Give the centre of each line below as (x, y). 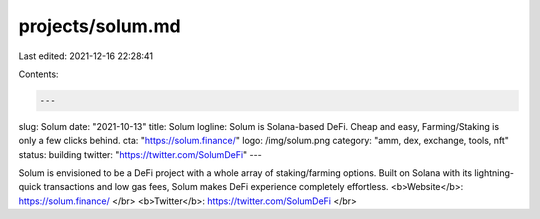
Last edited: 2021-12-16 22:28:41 (86, 56)
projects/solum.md (99, 26)
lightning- (494, 173)
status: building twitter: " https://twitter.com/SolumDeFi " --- (140, 154)
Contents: (38, 74)
